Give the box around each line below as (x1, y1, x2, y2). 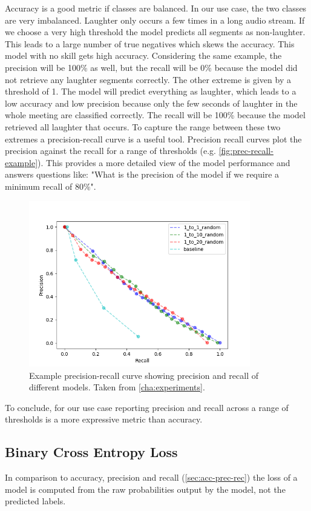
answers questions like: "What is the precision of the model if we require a (5, 168, 280, 181)
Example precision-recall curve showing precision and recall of (29, 369, 259, 381)
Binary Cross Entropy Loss (5, 443, 178, 461)
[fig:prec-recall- (218, 144, 273, 157)
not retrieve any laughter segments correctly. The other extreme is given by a (5, 73, 291, 85)
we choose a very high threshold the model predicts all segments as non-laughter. (5, 25, 306, 38)
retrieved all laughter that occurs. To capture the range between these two (5, 120, 281, 133)
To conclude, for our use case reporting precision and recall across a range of (5, 401, 289, 413)
